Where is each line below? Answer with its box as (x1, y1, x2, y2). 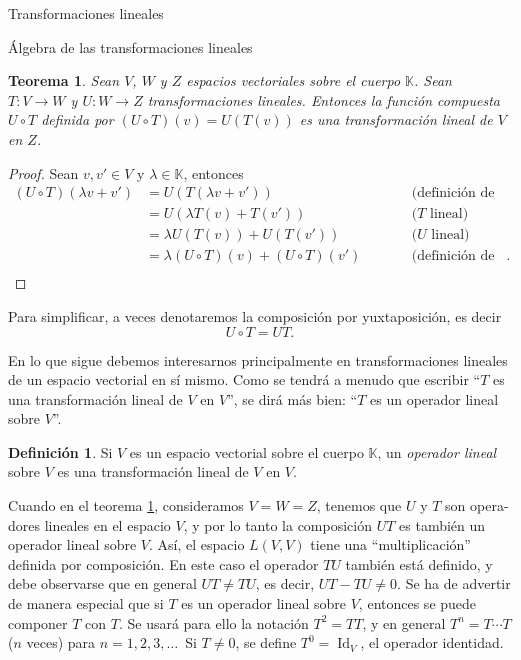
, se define (235, 632, 297, 653)
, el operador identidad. (360, 632, 504, 653)
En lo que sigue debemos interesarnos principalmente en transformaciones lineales (8, 349, 508, 370)
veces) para (26, 632, 96, 653)
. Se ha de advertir (397, 573, 511, 594)
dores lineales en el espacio (8, 514, 171, 535)
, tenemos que (316, 495, 402, 516)
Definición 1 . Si (8, 441, 113, 462)
